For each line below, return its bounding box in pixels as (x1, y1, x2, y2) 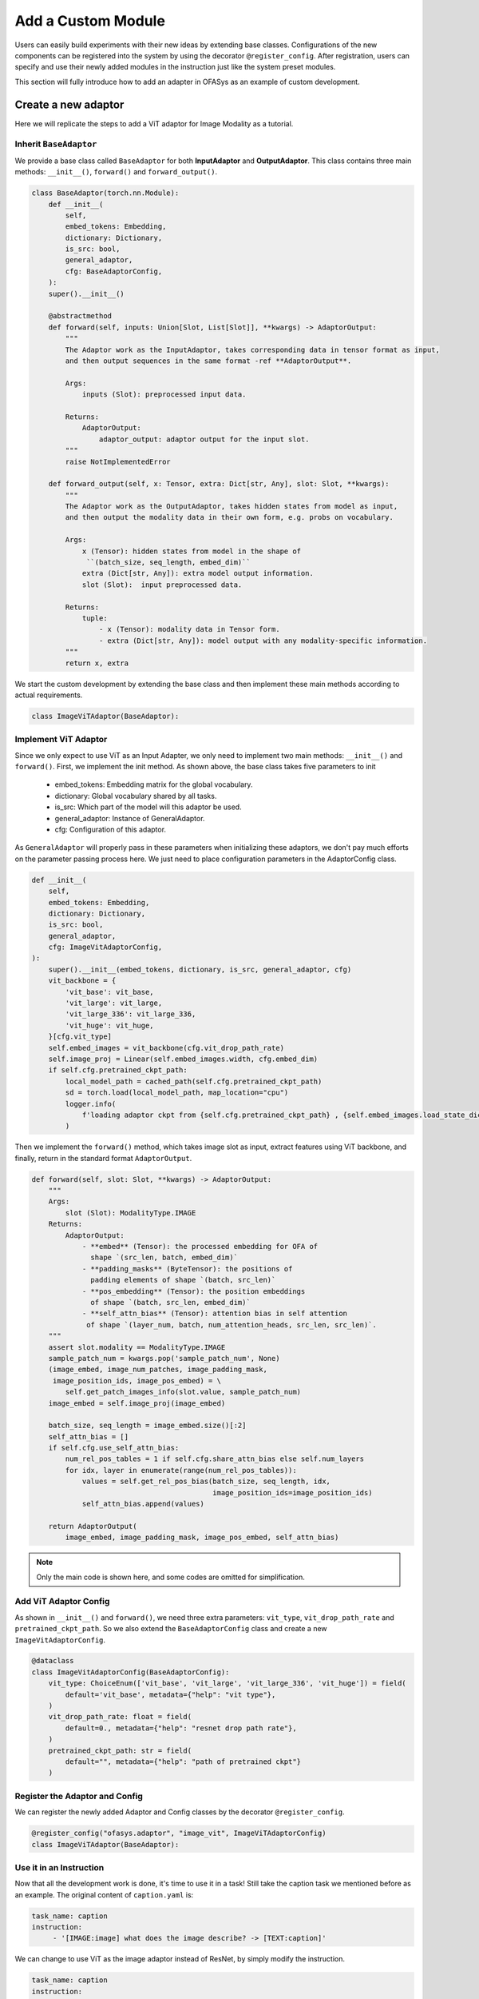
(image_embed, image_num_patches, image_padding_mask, (48, 1365, 267, 1375)
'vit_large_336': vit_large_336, (65, 1010, 196, 1019)
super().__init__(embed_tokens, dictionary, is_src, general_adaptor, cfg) (48, 964, 352, 974)
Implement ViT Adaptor (14, 734, 108, 745)
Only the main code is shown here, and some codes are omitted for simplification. (36, 1572, 305, 1582)
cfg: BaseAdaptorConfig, (65, 266, 163, 276)
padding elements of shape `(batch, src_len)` (90, 1275, 276, 1285)
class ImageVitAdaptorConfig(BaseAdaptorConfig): (31, 1667, 230, 1677)
